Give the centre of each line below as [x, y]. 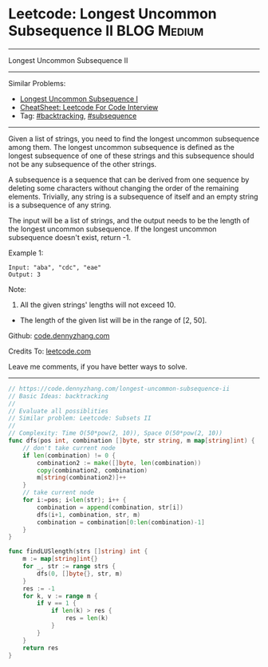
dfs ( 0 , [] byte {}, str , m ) [80, 574]
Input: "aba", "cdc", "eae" [55, 267]
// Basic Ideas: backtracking [59, 396]
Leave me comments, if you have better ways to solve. [98, 366]
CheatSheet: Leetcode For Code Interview [89, 107]
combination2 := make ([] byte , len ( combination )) [119, 463]
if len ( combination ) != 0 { [69, 456]
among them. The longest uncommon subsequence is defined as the [122, 147]
